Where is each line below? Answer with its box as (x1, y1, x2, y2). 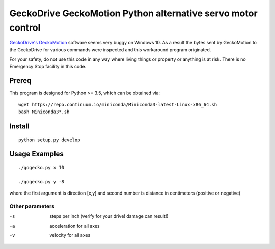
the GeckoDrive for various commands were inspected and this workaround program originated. (9, 46, 211, 53)
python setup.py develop (18, 136, 80, 143)
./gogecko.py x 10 (18, 164, 65, 171)
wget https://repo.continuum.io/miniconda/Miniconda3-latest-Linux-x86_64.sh (18, 102, 217, 107)
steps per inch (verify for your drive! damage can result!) (49, 213, 169, 219)
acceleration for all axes (49, 223, 100, 229)
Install (9, 122, 30, 131)
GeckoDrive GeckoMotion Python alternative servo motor (9, 8, 258, 19)
